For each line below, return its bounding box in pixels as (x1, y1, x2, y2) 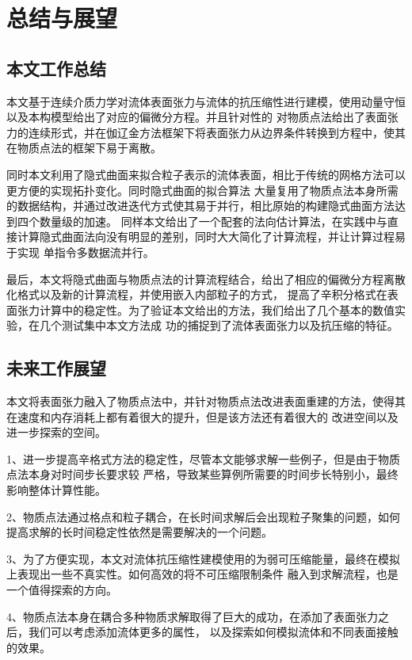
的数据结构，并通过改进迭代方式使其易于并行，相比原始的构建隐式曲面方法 (6, 197, 395, 214)
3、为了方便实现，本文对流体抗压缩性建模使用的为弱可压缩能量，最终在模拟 (6, 550, 400, 567)
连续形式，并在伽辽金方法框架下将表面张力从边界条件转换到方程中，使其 (28, 124, 406, 140)
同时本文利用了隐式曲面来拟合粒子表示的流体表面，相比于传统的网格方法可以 (6, 166, 406, 182)
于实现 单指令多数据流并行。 (6, 243, 154, 260)
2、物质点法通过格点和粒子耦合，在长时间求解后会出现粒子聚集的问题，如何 (6, 508, 400, 525)
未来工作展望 (6, 356, 106, 380)
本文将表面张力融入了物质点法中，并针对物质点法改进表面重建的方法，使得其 (6, 393, 406, 410)
